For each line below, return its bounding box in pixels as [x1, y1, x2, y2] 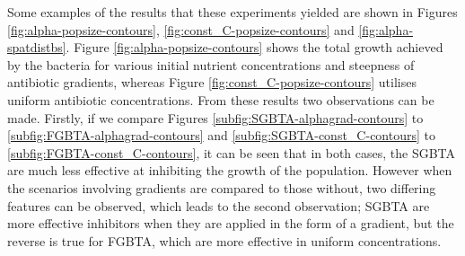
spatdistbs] [7, 38, 66, 57]
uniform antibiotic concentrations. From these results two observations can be [7, 90, 434, 109]
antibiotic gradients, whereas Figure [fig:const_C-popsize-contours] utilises [7, 73, 417, 92]
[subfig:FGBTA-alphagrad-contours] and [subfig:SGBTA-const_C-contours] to [7, 126, 435, 145]
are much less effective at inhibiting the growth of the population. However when [7, 161, 452, 180]
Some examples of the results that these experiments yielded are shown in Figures [7, 3, 458, 21]
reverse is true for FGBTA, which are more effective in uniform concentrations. [7, 231, 442, 250]
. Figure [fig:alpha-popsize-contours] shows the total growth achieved [66, 38, 443, 57]
